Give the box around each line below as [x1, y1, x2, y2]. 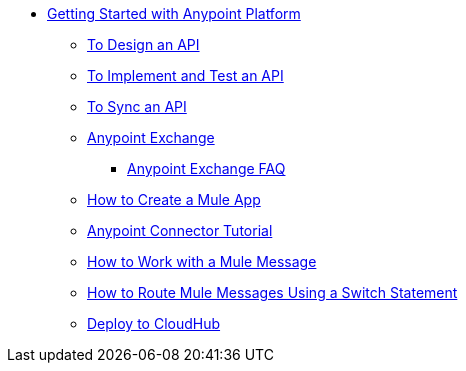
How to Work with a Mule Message [87, 253, 317, 270]
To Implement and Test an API [87, 67, 284, 84]
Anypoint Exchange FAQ [127, 160, 286, 177]
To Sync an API [87, 98, 187, 115]
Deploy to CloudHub [87, 315, 221, 332]
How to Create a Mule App [87, 191, 261, 208]
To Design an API [87, 36, 200, 53]
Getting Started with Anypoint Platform [47, 5, 301, 22]
